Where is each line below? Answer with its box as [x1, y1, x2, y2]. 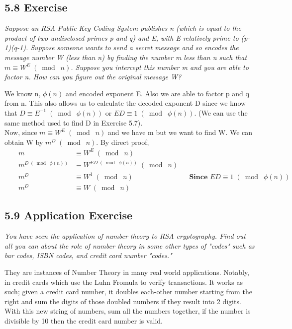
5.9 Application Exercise [4, 207, 133, 223]
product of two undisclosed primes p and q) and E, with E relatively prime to [4, 32, 239, 43]
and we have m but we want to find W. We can [107, 127, 253, 137]
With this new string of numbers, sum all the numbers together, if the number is [4, 306, 251, 316]
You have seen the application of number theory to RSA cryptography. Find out [4, 231, 246, 241]
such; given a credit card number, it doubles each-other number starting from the [4, 286, 252, 297]
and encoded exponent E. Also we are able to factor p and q [65, 88, 249, 98]
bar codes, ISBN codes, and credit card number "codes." [4, 250, 172, 261]
